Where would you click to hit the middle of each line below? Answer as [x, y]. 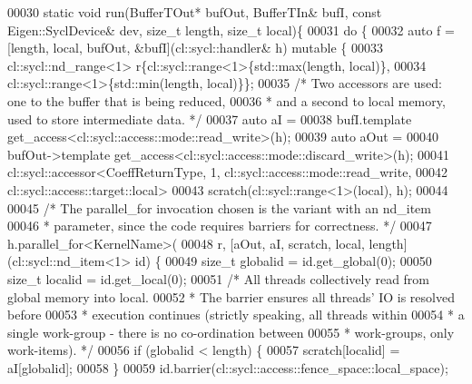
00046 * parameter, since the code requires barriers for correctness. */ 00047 [220, 226]
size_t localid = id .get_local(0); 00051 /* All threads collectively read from [219, 278]
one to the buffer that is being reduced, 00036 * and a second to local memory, [226, 100]
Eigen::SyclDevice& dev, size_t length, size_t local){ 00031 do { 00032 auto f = [231, 30]
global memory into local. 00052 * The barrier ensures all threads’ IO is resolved [231, 296]
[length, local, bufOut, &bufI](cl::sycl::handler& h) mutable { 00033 [195, 48]
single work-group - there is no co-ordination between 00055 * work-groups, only [231, 332]
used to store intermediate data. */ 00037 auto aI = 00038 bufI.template [210, 118]
